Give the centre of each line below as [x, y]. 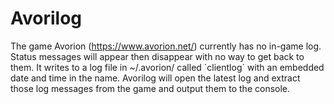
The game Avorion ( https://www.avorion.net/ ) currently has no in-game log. [166, 46]
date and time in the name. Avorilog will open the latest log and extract [155, 78]
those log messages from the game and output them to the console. [150, 88]
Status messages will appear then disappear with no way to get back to [157, 56]
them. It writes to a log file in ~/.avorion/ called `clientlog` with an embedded [167, 67]
